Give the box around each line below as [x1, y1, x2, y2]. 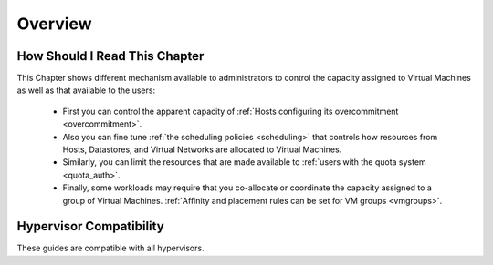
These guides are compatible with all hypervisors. [16, 242, 205, 254]
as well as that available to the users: [16, 85, 155, 96]
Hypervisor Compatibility [16, 219, 164, 234]
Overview [16, 14, 92, 34]
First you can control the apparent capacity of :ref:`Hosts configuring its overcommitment [62, 106, 399, 117]
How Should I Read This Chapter [16, 48, 205, 64]
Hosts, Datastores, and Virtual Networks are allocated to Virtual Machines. [62, 144, 342, 155]
